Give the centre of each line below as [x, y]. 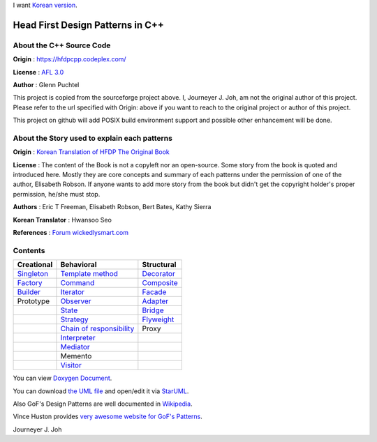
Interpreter [78, 338]
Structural [159, 265]
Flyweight [158, 319]
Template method [89, 274]
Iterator [73, 292]
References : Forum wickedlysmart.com [71, 232]
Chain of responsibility [97, 329]
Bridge [153, 310]
